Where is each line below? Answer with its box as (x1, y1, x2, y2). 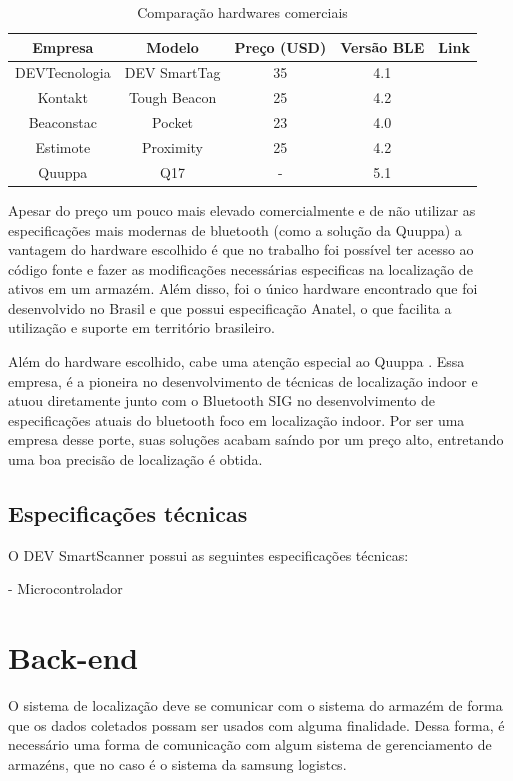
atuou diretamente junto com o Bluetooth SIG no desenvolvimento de (8, 390, 436, 411)
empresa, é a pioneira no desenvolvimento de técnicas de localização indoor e (8, 370, 478, 391)
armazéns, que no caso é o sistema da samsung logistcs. (8, 753, 347, 774)
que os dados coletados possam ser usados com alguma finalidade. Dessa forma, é (8, 714, 505, 735)
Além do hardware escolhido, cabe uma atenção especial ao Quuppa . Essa (8, 351, 465, 372)
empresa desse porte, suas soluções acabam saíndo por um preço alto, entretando (8, 429, 504, 450)
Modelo (146, 36, 199, 57)
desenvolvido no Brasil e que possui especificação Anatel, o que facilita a (8, 297, 452, 318)
